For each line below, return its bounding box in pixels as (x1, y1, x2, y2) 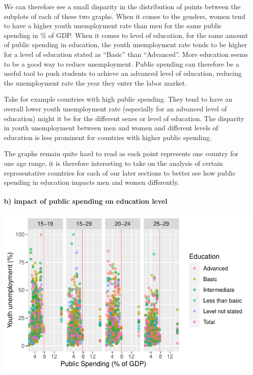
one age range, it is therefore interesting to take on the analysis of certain (4, 158, 223, 168)
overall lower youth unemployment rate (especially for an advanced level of (4, 103, 227, 113)
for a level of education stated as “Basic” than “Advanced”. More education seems (4, 49, 248, 59)
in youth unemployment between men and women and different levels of (4, 123, 218, 133)
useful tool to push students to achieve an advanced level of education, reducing (4, 68, 242, 78)
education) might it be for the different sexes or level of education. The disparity (4, 113, 244, 123)
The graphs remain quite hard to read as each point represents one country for (4, 148, 239, 159)
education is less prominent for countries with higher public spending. (4, 132, 212, 142)
